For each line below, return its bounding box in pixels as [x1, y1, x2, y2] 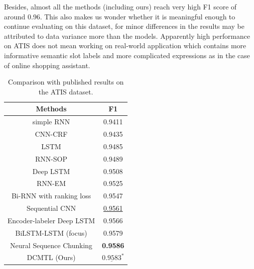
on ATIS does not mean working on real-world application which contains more [4, 40, 247, 51]
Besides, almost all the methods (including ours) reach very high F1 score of [4, 1, 237, 11]
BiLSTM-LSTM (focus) [15, 227, 87, 238]
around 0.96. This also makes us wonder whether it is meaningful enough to [4, 11, 236, 21]
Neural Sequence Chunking [10, 240, 93, 250]
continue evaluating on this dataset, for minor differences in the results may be [4, 21, 245, 31]
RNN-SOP [35, 153, 67, 164]
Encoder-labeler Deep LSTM [7, 215, 95, 225]
